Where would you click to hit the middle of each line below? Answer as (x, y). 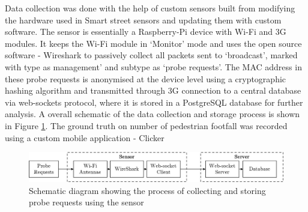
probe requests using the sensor (86, 202)
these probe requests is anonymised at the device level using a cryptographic (146, 78)
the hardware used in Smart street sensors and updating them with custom (143, 20)
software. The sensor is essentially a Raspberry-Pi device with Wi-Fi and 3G (146, 32)
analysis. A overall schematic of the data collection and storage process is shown (152, 114)
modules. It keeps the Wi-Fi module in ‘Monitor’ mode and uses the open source (153, 43)
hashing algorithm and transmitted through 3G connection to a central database (153, 90)
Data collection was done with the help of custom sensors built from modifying (150, 8)
